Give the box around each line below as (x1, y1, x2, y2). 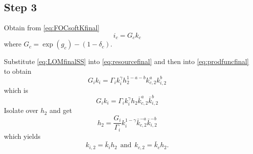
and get (49, 105, 72, 115)
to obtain (4, 66, 32, 76)
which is (4, 85, 28, 95)
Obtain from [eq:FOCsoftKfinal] (4, 22, 100, 33)
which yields (4, 131, 41, 141)
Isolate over (4, 105, 39, 115)
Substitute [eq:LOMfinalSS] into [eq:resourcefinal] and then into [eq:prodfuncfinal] (4, 56, 249, 66)
